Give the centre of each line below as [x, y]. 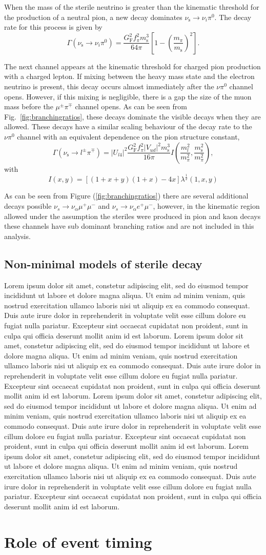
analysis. [17, 236]
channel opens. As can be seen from [131, 106]
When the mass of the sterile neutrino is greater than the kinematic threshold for [132, 7]
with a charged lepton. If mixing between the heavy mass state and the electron [129, 76]
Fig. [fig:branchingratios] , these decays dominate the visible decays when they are [132, 116]
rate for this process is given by [53, 27]
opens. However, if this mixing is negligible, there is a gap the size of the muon [128, 96]
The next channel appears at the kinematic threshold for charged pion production [132, 66]
